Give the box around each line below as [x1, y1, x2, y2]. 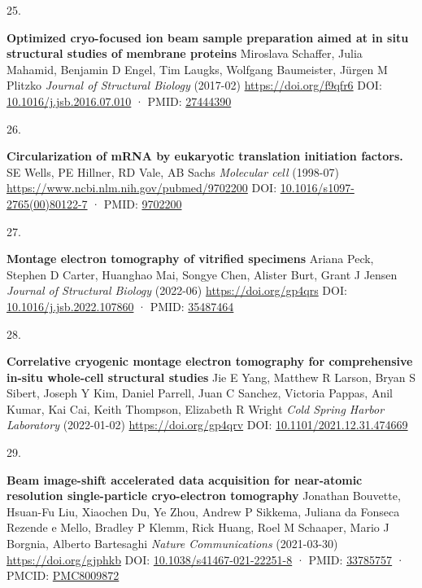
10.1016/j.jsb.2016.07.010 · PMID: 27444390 [7, 92, 232, 109]
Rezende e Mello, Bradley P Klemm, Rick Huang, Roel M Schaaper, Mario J [7, 519, 389, 536]
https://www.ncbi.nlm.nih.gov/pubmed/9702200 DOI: [7, 179, 277, 196]
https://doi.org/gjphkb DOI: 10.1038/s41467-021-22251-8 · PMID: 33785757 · [7, 551, 405, 568]
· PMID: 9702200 [91, 195, 182, 212]
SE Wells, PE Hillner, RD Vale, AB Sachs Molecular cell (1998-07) [7, 163, 339, 180]
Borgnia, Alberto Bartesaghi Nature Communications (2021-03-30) [7, 535, 338, 552]
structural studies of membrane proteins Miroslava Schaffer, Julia [7, 45, 363, 62]
